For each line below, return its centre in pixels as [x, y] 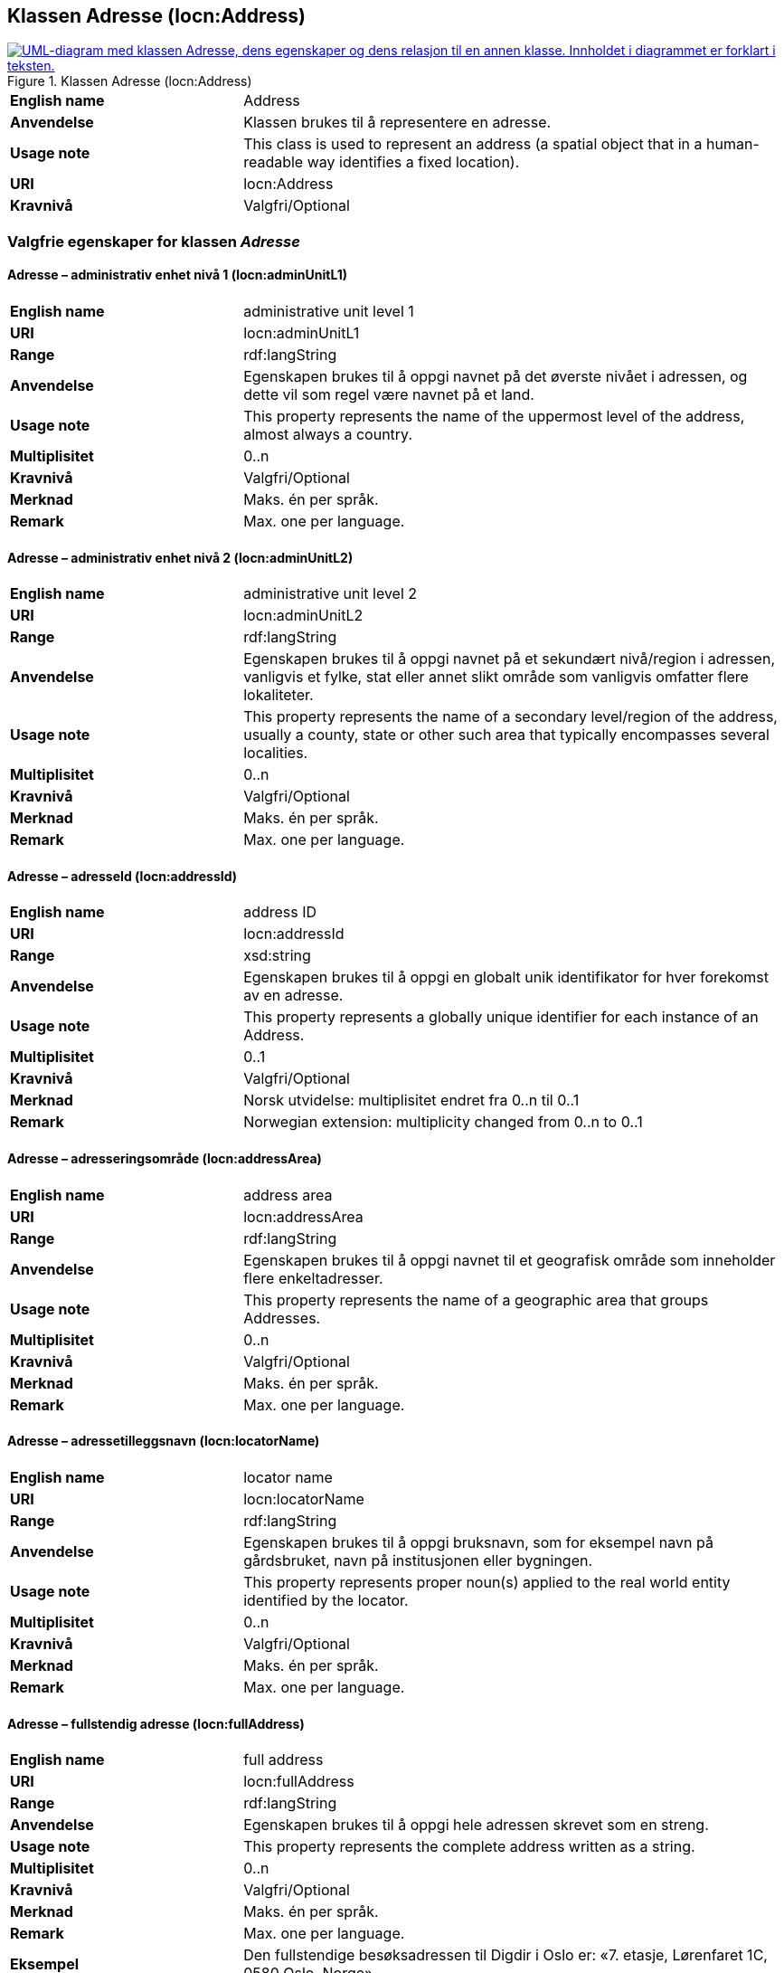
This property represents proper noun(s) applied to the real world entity [487, 1582]
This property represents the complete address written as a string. [469, 1847]
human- [733, 144]
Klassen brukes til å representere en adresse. [397, 123]
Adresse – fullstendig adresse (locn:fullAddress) [156, 1723]
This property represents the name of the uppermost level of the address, [494, 417]
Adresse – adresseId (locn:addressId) [123, 876]
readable [274, 162]
